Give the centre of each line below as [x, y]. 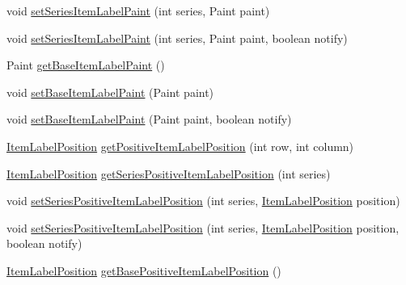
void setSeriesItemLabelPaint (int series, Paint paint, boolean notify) [177, 38]
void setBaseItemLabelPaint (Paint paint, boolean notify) [149, 119]
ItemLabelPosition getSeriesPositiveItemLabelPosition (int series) [169, 173]
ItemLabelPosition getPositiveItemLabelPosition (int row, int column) [180, 146]
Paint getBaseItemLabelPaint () [86, 65]
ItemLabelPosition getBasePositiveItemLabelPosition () [144, 270]
